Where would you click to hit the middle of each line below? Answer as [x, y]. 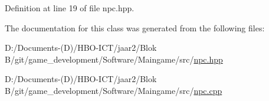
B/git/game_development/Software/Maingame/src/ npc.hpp [114, 59]
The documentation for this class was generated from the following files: [135, 27]
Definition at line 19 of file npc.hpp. [70, 8]
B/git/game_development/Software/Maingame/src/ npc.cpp [114, 90]
